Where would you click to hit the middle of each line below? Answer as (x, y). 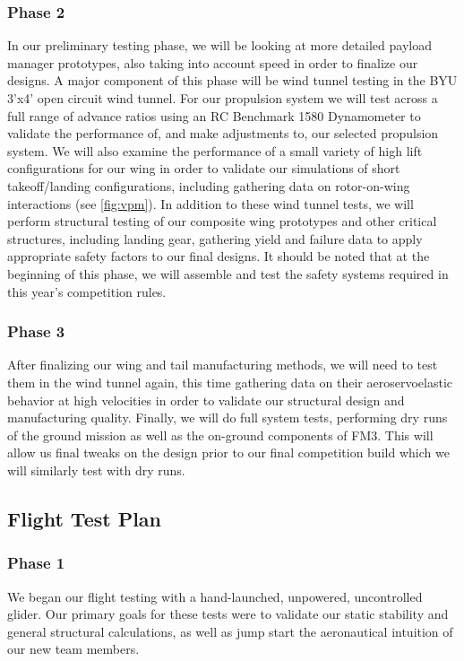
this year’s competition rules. (87, 291)
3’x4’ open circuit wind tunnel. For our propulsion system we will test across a (223, 98)
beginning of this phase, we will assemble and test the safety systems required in (228, 273)
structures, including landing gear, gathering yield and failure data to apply (215, 238)
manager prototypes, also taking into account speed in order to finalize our (213, 62)
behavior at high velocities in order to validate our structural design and (206, 400)
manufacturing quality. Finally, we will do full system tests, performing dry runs (228, 417)
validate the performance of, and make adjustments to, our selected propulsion (223, 133)
